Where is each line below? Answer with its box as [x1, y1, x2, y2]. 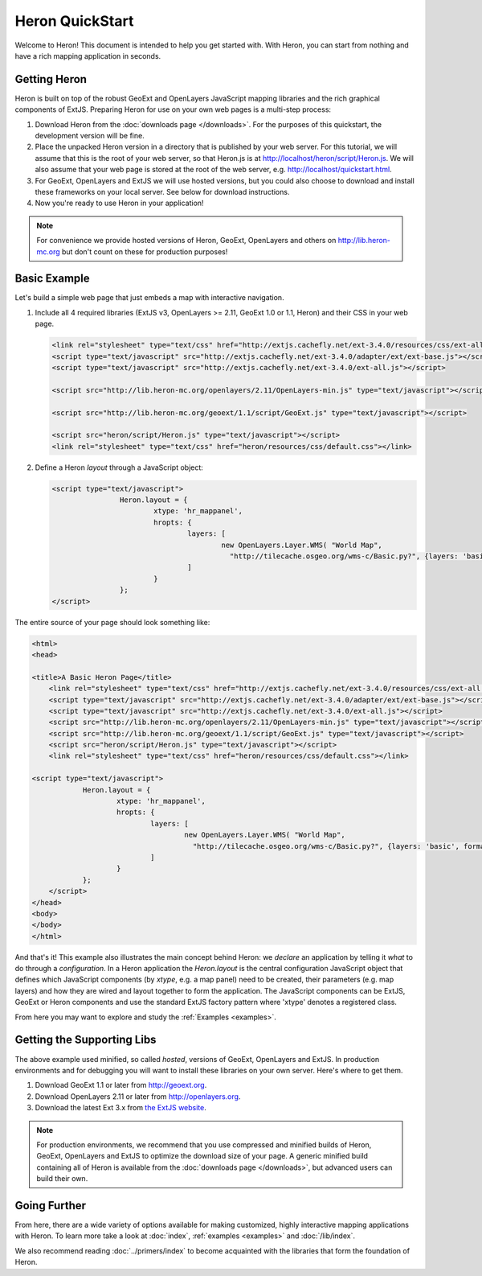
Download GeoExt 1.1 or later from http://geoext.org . [35, 1080, 207, 1090]
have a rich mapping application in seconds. [14, 51, 161, 60]
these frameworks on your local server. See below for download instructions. [35, 187, 290, 196]
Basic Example [14, 272, 90, 286]
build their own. [36, 1174, 88, 1183]
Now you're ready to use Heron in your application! [35, 198, 204, 208]
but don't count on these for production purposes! [61, 246, 228, 257]
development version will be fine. [35, 131, 145, 141]
